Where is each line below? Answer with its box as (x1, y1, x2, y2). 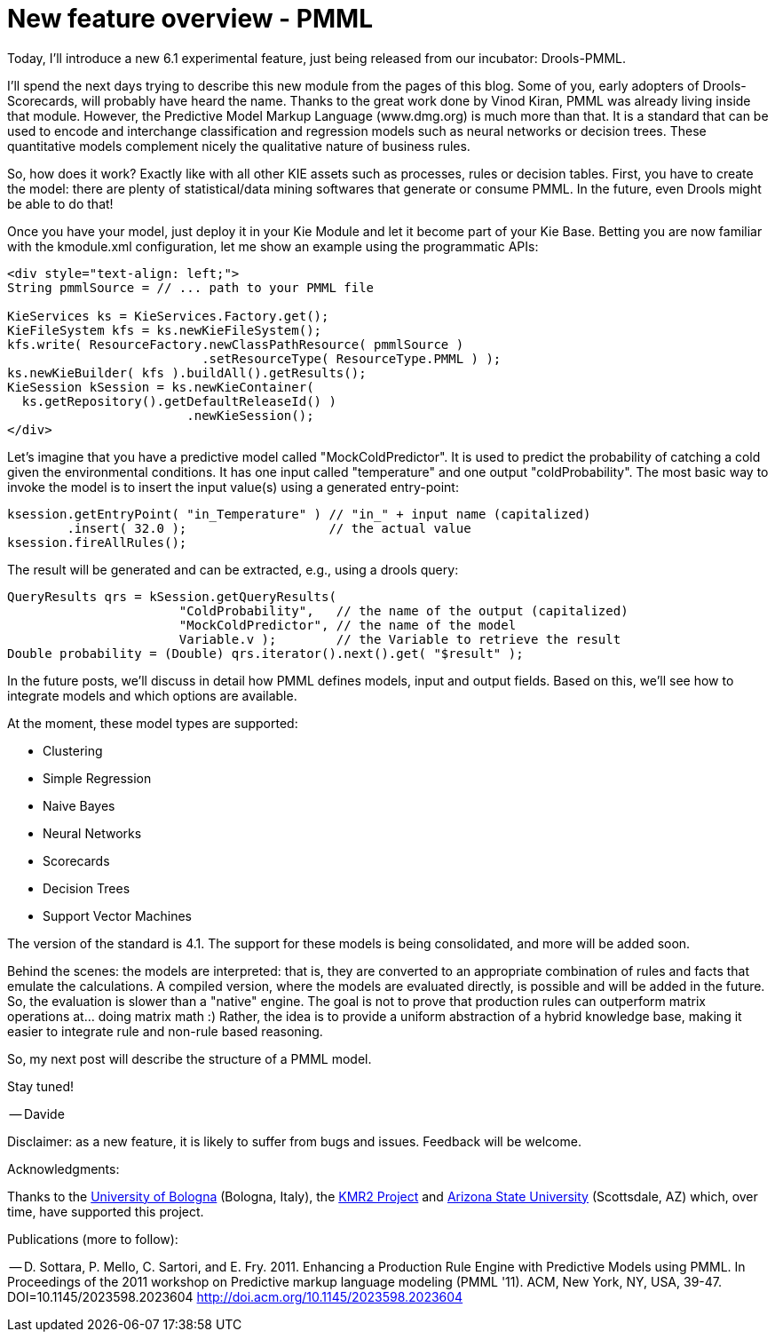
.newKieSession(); (186, 408, 314, 423)
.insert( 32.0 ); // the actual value (67, 520, 471, 535)
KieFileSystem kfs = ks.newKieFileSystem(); (7, 322, 322, 337)
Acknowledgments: (7, 1161, 120, 1177)
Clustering (43, 742, 103, 758)
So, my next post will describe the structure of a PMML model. (7, 1050, 372, 1066)
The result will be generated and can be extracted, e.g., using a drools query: (7, 561, 459, 577)
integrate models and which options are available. (7, 687, 297, 703)
